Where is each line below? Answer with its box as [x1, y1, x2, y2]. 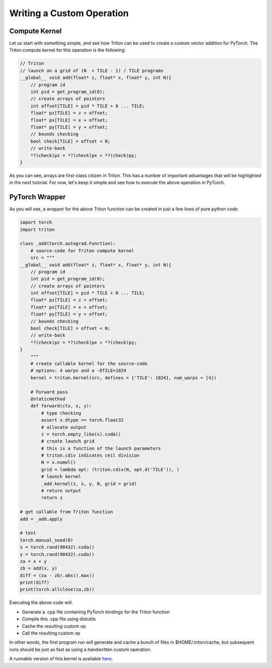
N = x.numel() [41, 460, 76, 465]
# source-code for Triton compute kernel [30, 248, 134, 253]
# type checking [41, 410, 82, 416]
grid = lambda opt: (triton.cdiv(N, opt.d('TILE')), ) [41, 467, 180, 472]
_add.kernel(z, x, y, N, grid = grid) [41, 481, 137, 486]
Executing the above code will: [9, 599, 73, 605]
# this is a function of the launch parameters [41, 446, 161, 451]
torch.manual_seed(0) [20, 537, 74, 543]
